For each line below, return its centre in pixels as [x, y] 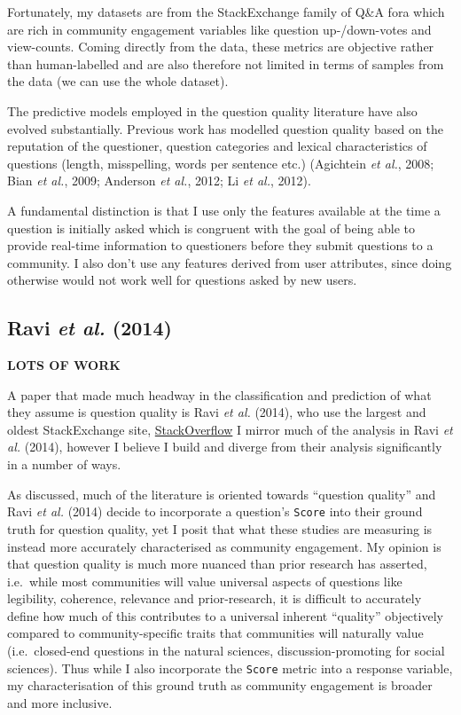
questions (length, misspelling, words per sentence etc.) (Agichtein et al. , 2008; [221, 163]
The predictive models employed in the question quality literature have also [212, 110]
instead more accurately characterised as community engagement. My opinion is [224, 546]
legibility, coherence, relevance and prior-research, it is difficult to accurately [215, 598]
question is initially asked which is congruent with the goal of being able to [211, 228]
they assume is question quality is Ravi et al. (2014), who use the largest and [217, 412]
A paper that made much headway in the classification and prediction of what [219, 394]
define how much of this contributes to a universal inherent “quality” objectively [225, 615]
